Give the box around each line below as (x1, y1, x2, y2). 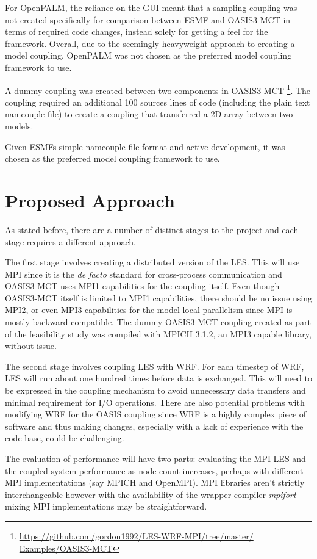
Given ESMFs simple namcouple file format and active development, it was (5, 140, 285, 153)
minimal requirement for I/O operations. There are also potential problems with (5, 395, 305, 408)
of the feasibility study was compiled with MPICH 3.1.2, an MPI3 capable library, (5, 327, 312, 340)
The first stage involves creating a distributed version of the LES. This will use (5, 256, 300, 269)
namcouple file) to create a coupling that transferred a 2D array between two (5, 107, 293, 120)
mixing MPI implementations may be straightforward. (5, 500, 207, 513)
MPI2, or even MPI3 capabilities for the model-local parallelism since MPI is (5, 303, 293, 316)
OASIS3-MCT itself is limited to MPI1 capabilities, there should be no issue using (5, 291, 312, 304)
